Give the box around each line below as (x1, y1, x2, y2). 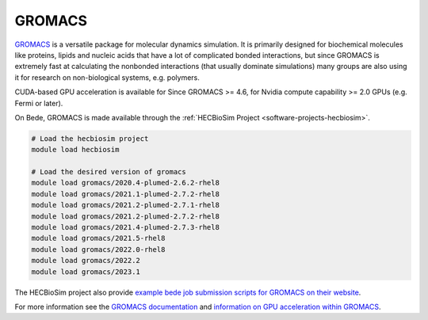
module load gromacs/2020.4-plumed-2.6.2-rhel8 (31, 178, 220, 188)
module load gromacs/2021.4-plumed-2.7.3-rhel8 (31, 223, 220, 231)
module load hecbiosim (31, 145, 120, 154)
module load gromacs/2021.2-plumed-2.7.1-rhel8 (31, 200, 220, 210)
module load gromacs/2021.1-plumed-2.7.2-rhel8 (31, 189, 220, 198)
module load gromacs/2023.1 (31, 267, 140, 276)
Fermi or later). (14, 98, 63, 108)
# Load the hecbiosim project (31, 134, 149, 143)
